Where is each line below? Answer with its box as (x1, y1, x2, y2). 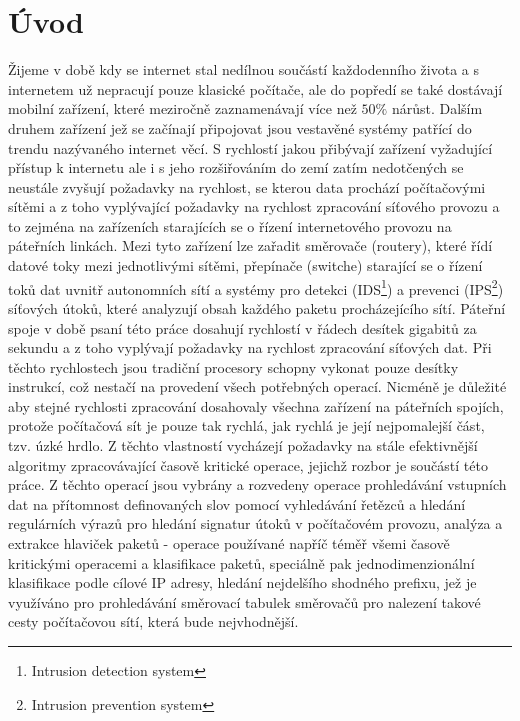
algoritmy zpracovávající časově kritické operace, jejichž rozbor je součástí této (8, 454, 488, 475)
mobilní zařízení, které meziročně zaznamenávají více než (8, 98, 357, 119)
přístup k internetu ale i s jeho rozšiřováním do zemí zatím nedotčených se (8, 157, 464, 178)
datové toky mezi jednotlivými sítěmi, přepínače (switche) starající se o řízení (8, 255, 483, 276)
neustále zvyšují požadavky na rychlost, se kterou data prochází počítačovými (8, 176, 486, 197)
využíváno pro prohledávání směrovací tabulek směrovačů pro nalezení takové (8, 591, 481, 612)
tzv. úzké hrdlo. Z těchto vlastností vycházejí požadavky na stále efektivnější (8, 435, 478, 456)
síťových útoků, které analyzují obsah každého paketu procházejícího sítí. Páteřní (8, 297, 506, 318)
